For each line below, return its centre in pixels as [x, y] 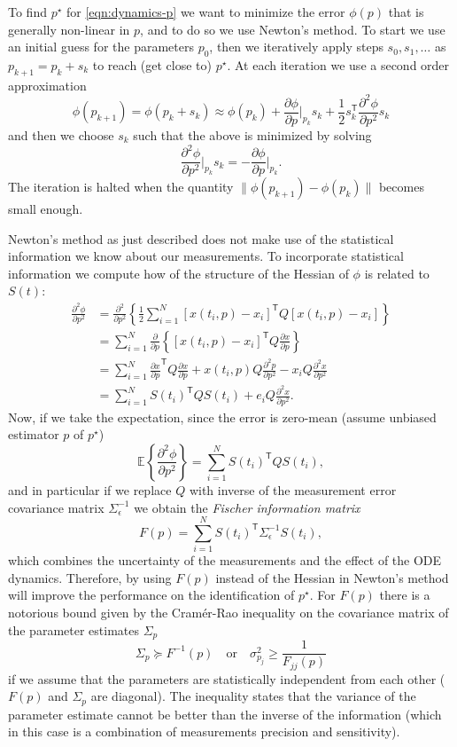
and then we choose [61, 134]
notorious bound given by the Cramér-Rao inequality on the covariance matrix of [228, 613]
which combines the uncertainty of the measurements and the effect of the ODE [225, 560]
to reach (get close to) [152, 64]
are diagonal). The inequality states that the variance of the [253, 696]
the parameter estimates [74, 629]
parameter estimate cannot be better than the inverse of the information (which [225, 714]
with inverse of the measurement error [293, 489]
